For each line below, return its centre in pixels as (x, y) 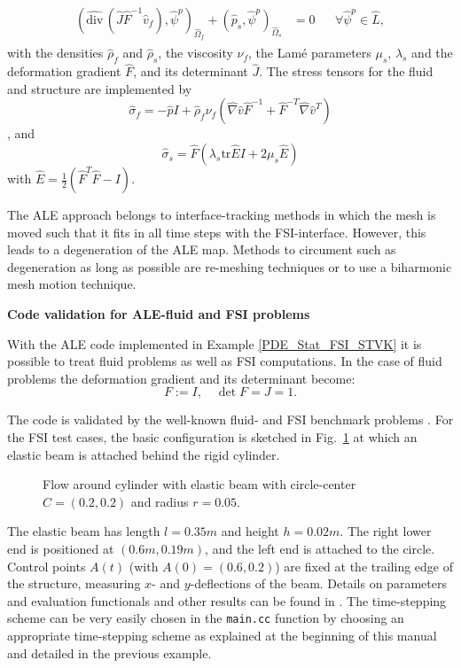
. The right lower (386, 531)
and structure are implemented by (100, 88)
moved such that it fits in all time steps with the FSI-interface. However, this (217, 232)
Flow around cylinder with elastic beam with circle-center (199, 484)
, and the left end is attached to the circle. (320, 548)
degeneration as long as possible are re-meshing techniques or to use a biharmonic (230, 266)
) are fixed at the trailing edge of (364, 566)
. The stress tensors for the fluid (346, 71)
